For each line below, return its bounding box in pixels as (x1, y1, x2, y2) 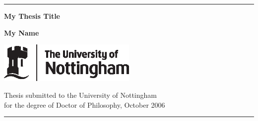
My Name (4, 27, 39, 38)
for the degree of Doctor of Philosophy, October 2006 (4, 99, 165, 110)
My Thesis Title (4, 11, 60, 21)
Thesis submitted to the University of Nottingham (4, 89, 157, 100)
